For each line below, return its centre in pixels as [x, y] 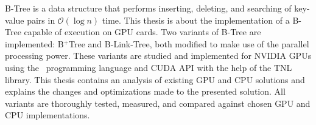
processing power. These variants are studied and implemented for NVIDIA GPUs [158, 56]
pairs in [41, 20]
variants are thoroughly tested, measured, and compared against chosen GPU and [158, 103]
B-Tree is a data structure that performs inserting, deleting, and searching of [148, 8]
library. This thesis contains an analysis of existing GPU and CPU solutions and [155, 79]
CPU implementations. [47, 115]
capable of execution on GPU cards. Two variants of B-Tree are [142, 32]
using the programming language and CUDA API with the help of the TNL [149, 67]
